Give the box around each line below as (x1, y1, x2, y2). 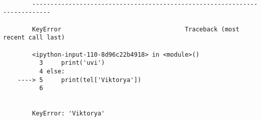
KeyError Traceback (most (32, 25, 240, 33)
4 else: (39, 67, 65, 75)
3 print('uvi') (39, 59, 105, 67)
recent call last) (3, 34, 65, 42)
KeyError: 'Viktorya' (32, 110, 105, 117)
